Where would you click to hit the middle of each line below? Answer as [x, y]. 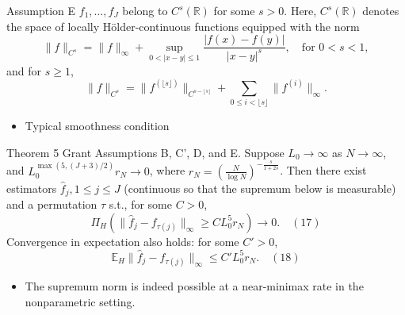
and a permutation [52, 204]
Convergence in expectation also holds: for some [123, 241]
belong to [145, 10]
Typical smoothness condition [97, 126]
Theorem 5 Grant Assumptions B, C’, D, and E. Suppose [145, 152]
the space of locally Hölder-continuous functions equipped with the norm [183, 26]
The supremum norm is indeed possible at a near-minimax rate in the [194, 286]
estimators [32, 188]
